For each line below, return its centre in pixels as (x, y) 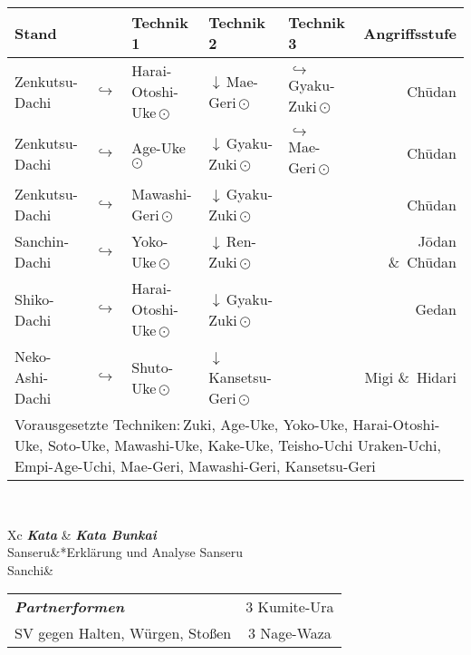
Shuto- (153, 367)
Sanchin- (42, 241)
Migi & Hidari (410, 377)
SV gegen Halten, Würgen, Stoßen (123, 633)
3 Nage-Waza (289, 633)
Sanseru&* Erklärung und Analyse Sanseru (125, 552)
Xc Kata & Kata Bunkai (82, 534)
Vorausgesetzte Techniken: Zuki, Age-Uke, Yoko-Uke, (182, 424)
